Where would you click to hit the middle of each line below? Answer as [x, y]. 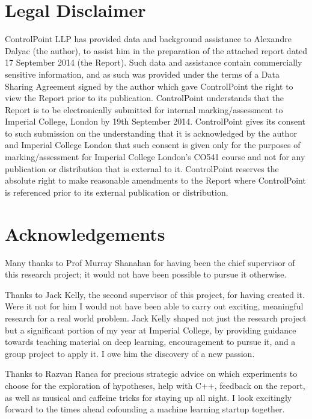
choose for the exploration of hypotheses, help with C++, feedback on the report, [155, 385]
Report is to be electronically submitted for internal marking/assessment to [144, 109]
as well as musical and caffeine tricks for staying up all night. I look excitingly [148, 397]
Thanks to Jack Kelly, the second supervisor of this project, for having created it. [155, 294]
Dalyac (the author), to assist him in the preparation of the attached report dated [156, 50]
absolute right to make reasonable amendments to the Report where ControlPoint [155, 180]
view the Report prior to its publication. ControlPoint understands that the [145, 98]
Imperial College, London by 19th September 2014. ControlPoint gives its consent [155, 121]
